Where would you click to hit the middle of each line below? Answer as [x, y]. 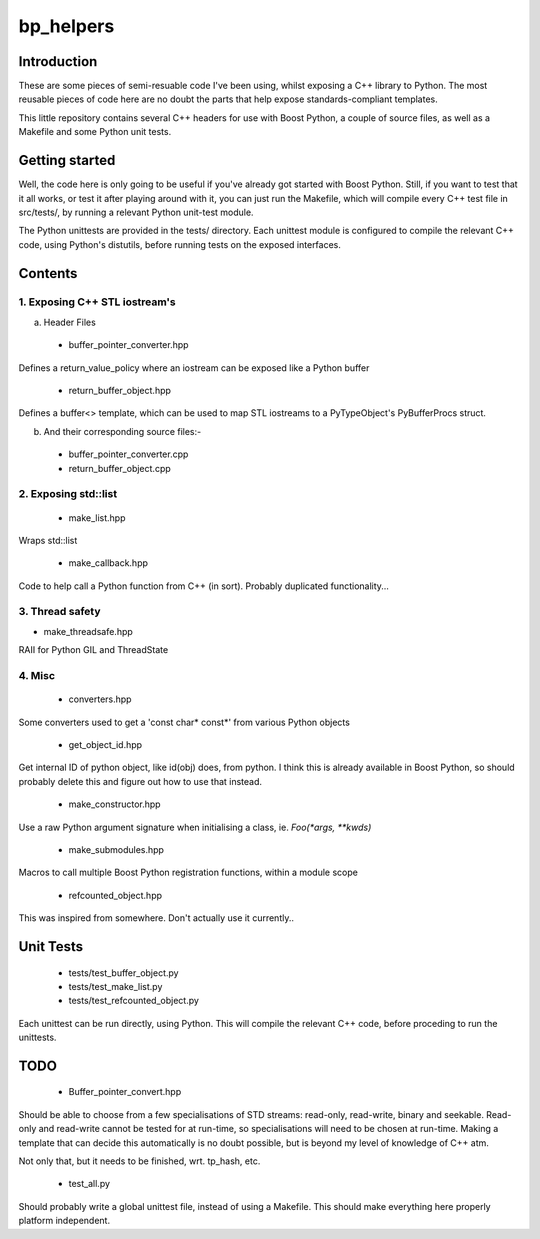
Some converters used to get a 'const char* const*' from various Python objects [184, 722]
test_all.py [89, 1184]
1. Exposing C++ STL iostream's [97, 302]
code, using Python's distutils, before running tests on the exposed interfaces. [180, 244]
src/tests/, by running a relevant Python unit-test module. [136, 212]
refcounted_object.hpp [115, 895]
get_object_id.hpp [105, 744]
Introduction [58, 61]
